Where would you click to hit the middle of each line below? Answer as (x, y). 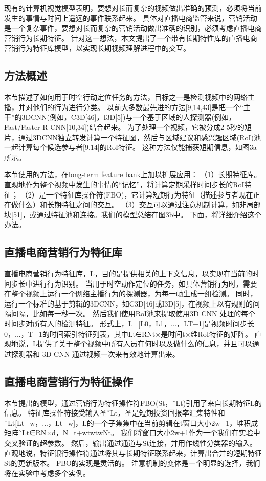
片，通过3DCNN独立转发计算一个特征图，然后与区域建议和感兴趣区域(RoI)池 (133, 137)
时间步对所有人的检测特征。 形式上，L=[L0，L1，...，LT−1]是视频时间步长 (129, 324)
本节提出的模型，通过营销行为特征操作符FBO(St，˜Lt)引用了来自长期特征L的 (133, 402)
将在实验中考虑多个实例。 (47, 473)
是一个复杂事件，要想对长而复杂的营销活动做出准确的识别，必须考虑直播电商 (133, 28)
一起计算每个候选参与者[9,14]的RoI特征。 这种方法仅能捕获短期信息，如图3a (130, 147)
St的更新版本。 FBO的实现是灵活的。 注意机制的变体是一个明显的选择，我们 (132, 463)
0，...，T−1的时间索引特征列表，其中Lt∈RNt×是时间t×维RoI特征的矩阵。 (128, 333)
